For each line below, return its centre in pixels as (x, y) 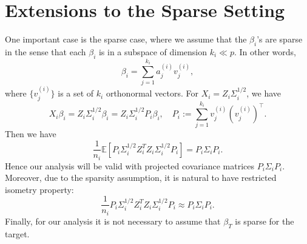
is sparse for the (265, 221)
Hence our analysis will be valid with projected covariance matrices (130, 165)
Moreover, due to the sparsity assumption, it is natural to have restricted (141, 178)
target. (17, 233)
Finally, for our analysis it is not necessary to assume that (113, 221)
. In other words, (265, 51)
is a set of (76, 93)
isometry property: (39, 189)
